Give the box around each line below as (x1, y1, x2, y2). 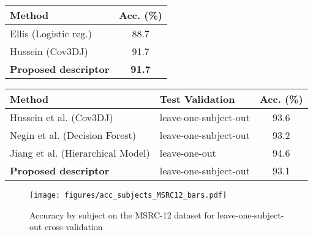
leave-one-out (159, 146, 216, 160)
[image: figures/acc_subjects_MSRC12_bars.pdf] (29, 191, 227, 200)
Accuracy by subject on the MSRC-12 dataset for (29, 208, 215, 221)
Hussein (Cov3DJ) (10, 44, 88, 58)
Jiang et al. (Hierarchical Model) (10, 146, 150, 160)
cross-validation (44, 220, 103, 233)
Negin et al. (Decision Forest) (10, 128, 136, 142)
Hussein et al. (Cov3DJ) (10, 110, 113, 124)
